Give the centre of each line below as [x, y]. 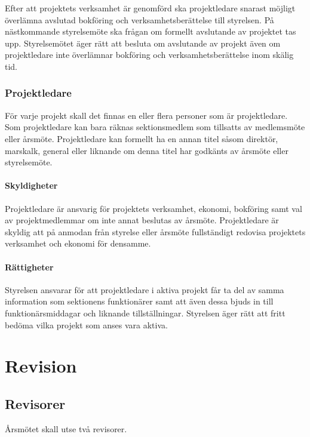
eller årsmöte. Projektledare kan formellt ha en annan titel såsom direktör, [142, 138]
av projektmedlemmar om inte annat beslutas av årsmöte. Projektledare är [142, 220]
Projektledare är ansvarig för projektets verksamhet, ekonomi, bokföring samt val [154, 208]
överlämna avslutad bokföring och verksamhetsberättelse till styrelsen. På [139, 19]
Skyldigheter [31, 185]
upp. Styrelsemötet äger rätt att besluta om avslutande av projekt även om [143, 43]
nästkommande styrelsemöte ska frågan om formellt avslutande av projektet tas [151, 31]
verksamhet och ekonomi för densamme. [78, 243]
